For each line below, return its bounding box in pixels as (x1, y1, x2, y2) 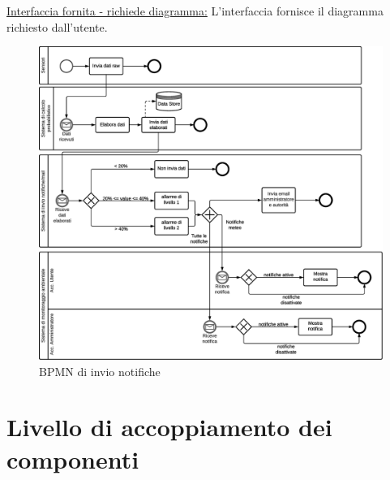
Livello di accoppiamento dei (6, 410, 332, 443)
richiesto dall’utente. (6, 18, 108, 35)
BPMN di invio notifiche (39, 362, 161, 379)
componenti (6, 442, 139, 475)
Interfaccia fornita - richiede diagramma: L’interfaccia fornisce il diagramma (6, 2, 384, 19)
